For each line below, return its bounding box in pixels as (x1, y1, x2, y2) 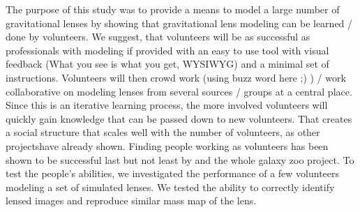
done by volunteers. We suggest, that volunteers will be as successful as (6, 29, 310, 44)
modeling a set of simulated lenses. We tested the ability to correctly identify (6, 179, 335, 194)
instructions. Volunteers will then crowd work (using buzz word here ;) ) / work (6, 70, 346, 84)
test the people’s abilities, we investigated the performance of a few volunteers (6, 166, 340, 181)
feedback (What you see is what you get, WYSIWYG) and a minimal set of (6, 56, 329, 71)
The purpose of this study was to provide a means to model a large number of (6, 2, 340, 16)
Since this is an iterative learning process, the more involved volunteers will (6, 98, 328, 112)
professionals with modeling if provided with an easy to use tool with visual (6, 43, 329, 57)
